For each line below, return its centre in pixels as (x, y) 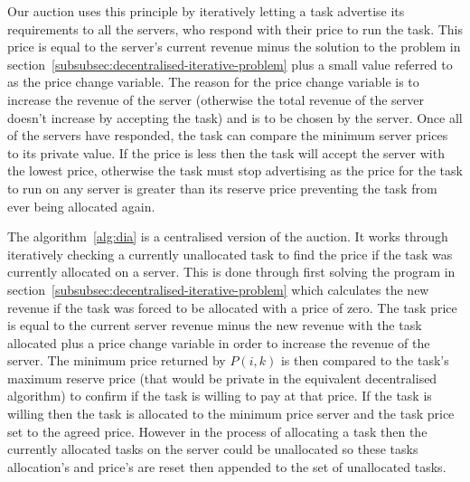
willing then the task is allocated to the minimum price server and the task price (231, 414)
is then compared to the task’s (365, 360)
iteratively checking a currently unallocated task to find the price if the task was (230, 254)
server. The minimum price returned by (117, 360)
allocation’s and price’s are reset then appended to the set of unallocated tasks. (227, 466)
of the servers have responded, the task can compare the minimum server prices (228, 135)
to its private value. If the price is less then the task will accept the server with (226, 152)
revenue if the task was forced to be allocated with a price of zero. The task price (232, 307)
